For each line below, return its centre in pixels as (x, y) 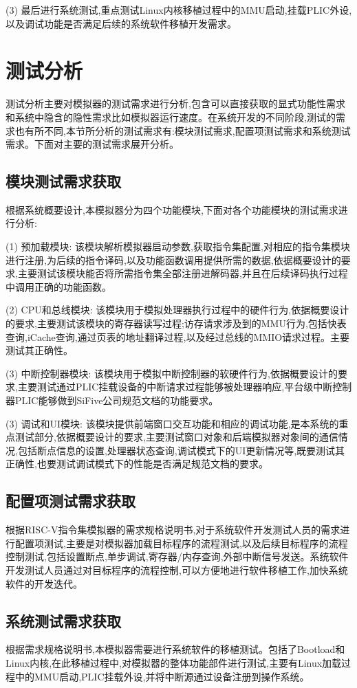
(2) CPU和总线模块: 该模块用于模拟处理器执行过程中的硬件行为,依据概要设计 (177, 310)
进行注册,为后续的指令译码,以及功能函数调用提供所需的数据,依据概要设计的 (173, 259)
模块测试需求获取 (63, 181)
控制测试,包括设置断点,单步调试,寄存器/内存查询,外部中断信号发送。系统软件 (177, 556)
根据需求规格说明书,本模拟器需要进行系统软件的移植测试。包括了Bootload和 (175, 649)
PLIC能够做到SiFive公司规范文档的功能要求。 (117, 400)
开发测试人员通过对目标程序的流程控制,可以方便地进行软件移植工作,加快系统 (177, 569)
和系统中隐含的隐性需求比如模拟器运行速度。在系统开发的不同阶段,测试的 (171, 116)
